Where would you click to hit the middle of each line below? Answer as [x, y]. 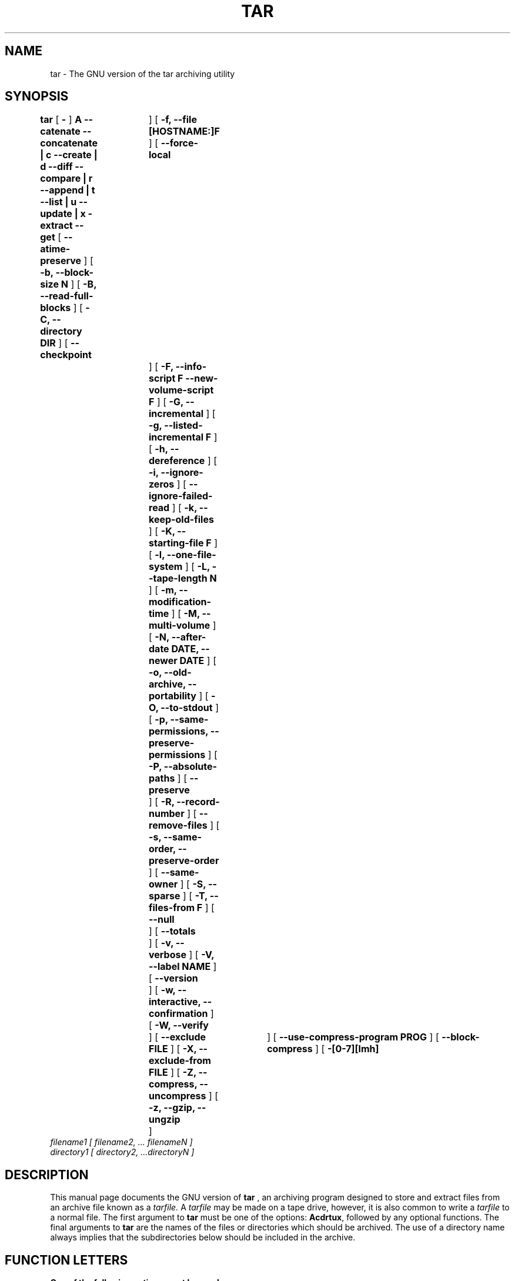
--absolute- [190, 767]
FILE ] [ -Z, [173, 1072]
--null [162, 920]
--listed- [183, 426]
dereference [177, 461]
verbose [168, 955]
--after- [189, 637]
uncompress [178, 1096]
